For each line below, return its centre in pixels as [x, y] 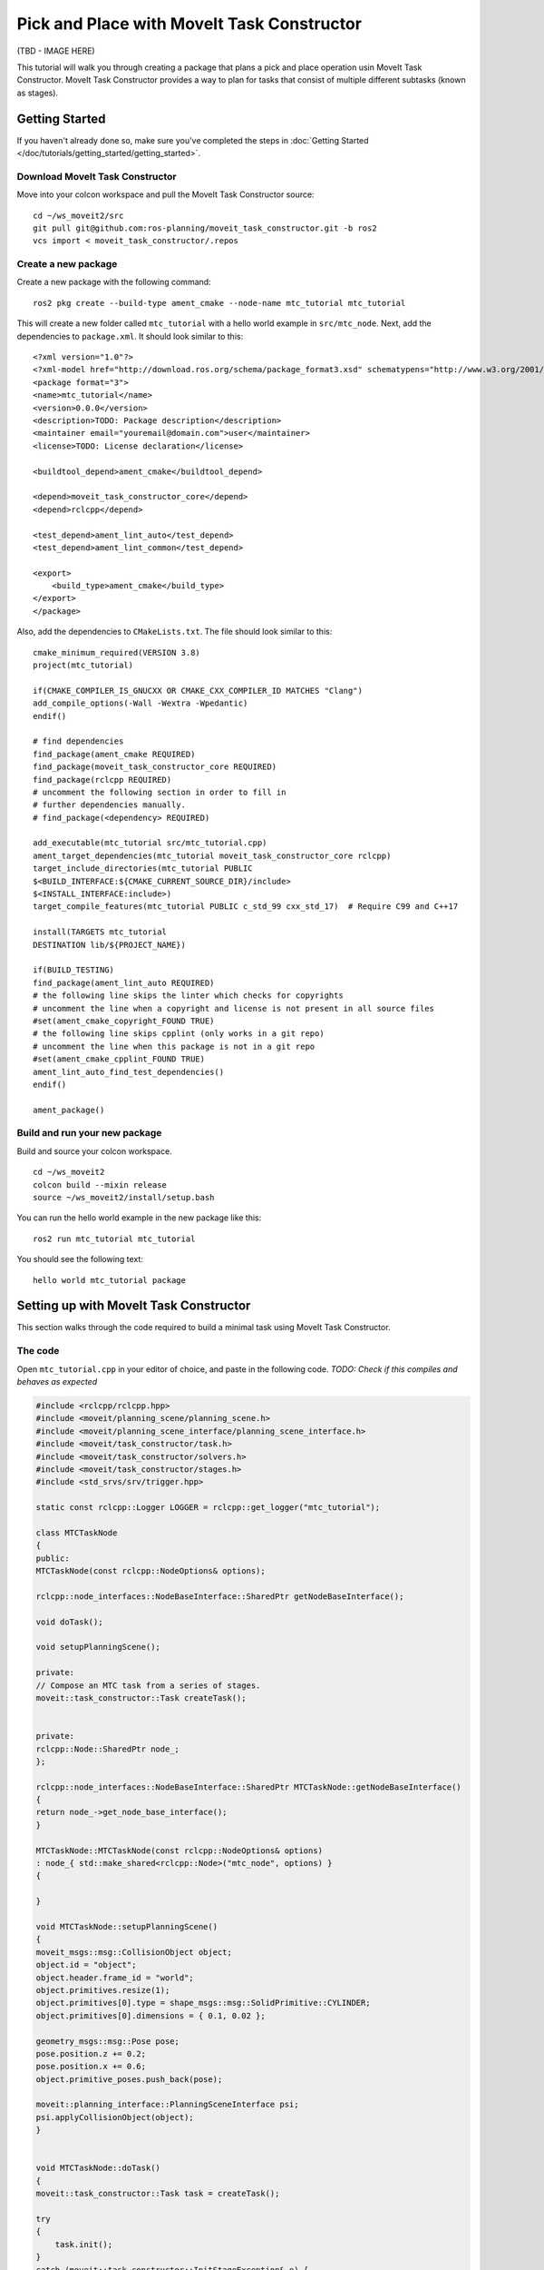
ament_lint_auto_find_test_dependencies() [129, 1072]
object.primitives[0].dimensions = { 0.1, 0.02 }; [151, 2015]
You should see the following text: [80, 1259]
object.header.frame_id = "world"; [115, 1978]
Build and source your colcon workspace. [94, 1151]
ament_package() [69, 1110]
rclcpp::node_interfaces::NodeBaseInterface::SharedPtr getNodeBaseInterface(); [220, 1596]
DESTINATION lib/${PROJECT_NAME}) [109, 945]
